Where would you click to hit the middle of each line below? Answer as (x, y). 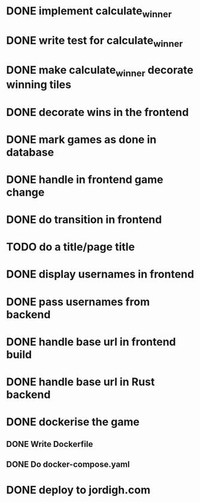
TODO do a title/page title (71, 247)
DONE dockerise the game (73, 422)
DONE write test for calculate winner (95, 41)
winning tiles (39, 85)
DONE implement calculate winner (89, 12)
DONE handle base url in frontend (91, 342)
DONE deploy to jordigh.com (78, 490)
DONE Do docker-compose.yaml (68, 464)
